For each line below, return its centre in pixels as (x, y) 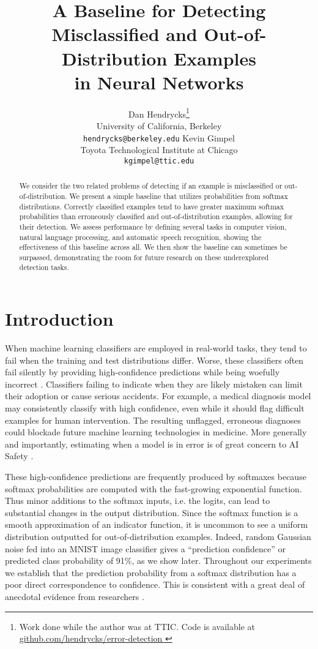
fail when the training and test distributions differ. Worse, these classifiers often (154, 360)
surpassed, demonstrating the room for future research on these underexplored (144, 257)
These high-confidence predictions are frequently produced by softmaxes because (156, 477)
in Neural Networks (159, 82)
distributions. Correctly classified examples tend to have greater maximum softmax (152, 206)
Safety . (19, 456)
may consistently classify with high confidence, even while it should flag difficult (155, 408)
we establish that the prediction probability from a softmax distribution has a (151, 572)
